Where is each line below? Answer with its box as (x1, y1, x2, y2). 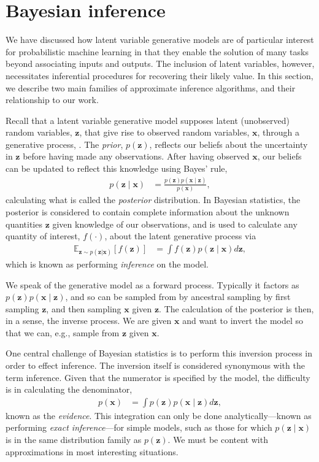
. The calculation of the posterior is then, (159, 302, 314, 315)
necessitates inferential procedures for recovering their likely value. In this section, (6, 69, 313, 82)
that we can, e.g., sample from (6, 326, 120, 339)
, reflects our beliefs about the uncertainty (149, 137, 308, 150)
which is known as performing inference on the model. (6, 257, 209, 270)
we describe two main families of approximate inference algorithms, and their (6, 81, 296, 94)
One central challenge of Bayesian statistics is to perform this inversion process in (6, 347, 312, 360)
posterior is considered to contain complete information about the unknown (6, 205, 290, 218)
